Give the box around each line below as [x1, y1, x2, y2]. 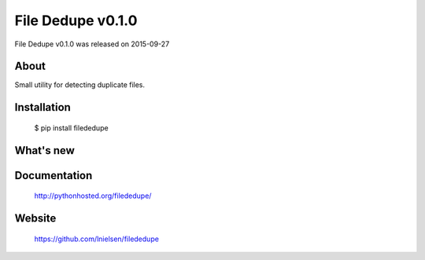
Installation [14, 101, 71, 114]
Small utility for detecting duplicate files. [14, 80, 146, 90]
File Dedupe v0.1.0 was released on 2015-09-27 [14, 39, 170, 49]
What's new [14, 144, 75, 157]
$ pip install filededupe [34, 123, 109, 133]
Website [14, 212, 57, 225]
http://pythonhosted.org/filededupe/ [34, 191, 152, 200]
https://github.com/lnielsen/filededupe [34, 234, 159, 244]
